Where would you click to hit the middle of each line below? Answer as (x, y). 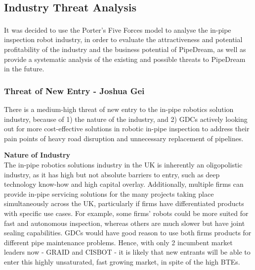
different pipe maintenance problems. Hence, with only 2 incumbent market (118, 242)
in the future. (24, 69)
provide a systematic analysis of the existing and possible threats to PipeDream (125, 59)
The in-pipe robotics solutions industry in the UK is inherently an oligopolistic (123, 165)
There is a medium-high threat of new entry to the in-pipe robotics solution (119, 109)
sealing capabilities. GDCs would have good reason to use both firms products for (128, 233)
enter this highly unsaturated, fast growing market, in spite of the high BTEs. (122, 261)
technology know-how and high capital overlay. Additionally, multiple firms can (124, 184)
